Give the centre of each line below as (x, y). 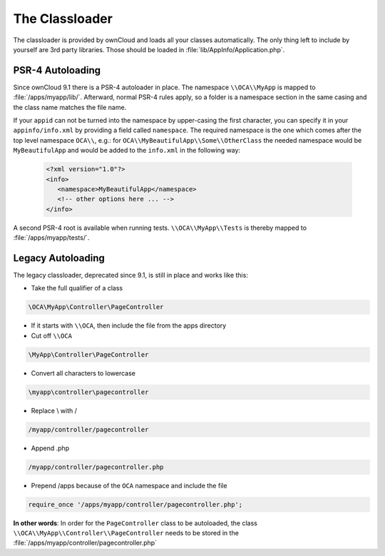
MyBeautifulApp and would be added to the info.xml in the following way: (127, 151)
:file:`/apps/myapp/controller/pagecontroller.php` (85, 543)
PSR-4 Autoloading (57, 70)
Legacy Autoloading (59, 258)
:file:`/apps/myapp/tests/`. (51, 238)
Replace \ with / (54, 410)
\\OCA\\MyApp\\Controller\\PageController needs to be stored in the (126, 533)
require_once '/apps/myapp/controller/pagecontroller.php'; (135, 504)
